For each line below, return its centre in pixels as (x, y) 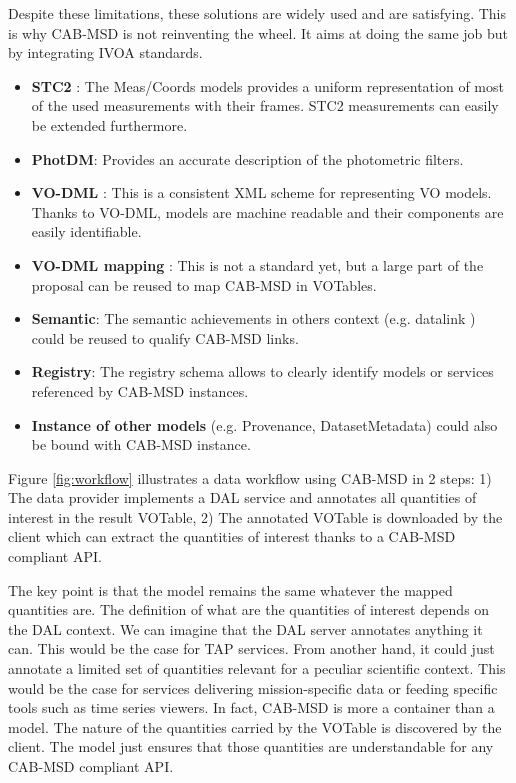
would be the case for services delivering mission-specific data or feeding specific (253, 687)
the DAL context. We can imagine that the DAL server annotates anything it (245, 628)
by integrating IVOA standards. (105, 52)
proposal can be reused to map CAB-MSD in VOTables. (204, 284)
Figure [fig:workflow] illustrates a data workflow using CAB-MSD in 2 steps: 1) (250, 477)
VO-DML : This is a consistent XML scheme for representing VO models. (261, 192)
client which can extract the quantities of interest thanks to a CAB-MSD (232, 536)
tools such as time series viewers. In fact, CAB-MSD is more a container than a (251, 707)
